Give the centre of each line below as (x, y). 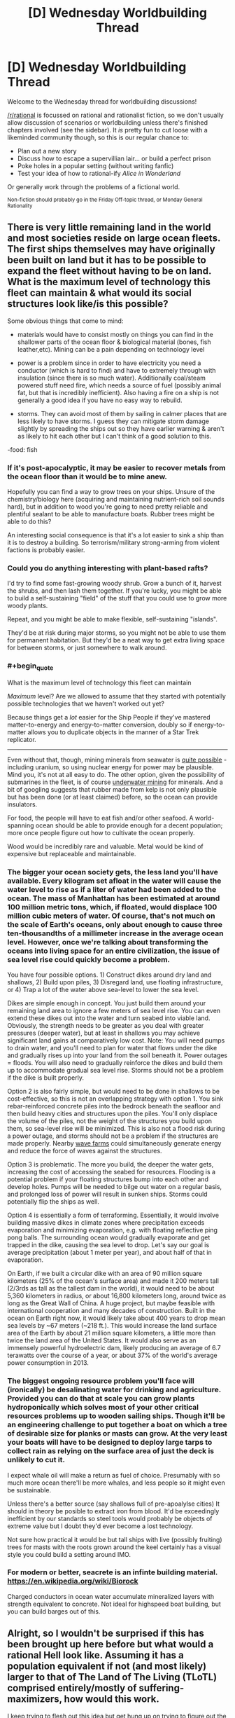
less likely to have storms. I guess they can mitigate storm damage (113, 421)
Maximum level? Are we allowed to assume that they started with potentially (116, 696)
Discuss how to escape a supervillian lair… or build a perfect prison (114, 158)
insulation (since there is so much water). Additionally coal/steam (112, 378)
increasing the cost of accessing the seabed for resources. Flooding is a (111, 1172)
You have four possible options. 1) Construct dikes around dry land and (109, 975)
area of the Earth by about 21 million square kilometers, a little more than (112, 1333)
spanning (21, 825)
